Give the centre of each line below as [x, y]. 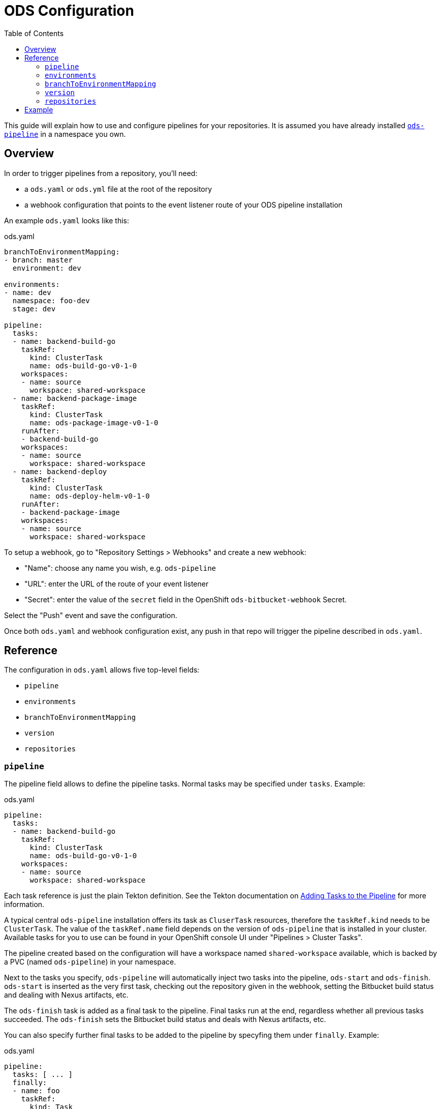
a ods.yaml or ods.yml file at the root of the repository [118, 189]
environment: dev [47, 268]
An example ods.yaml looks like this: [67, 220]
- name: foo [36, 1091]
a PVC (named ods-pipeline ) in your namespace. [90, 962]
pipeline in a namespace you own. [65, 134]
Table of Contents [34, 33]
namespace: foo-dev [51, 300]
